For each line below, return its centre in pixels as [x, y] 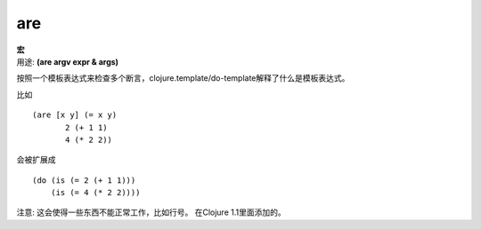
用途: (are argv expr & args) [68, 61]
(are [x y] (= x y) [75, 115]
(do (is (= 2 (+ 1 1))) [84, 180]
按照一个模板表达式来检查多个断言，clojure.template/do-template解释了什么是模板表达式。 [183, 78]
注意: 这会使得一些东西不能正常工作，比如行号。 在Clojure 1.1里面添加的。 [151, 212]
